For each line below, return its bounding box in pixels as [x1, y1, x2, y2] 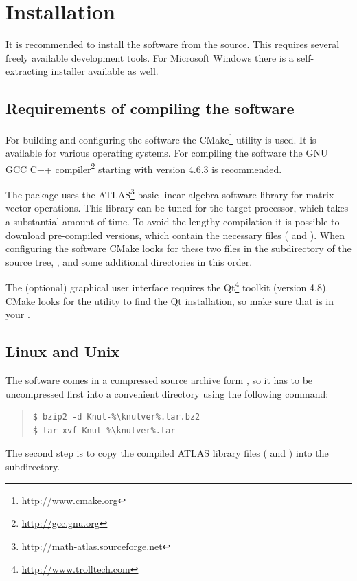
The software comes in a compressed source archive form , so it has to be [5, 373, 313, 387]
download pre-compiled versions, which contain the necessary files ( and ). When [5, 227, 345, 242]
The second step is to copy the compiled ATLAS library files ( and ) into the [5, 446, 329, 460]
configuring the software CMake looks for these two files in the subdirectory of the [5, 241, 352, 255]
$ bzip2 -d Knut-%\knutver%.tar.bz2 [32, 412, 200, 422]
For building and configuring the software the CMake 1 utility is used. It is [5, 130, 316, 146]
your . [5, 307, 30, 321]
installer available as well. [51, 64, 159, 78]
